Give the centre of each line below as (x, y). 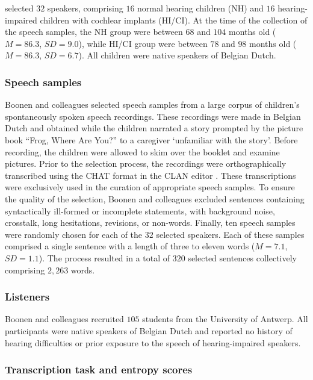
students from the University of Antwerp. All (225, 319)
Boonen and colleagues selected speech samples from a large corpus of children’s (152, 104)
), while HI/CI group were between (143, 43)
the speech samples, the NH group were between (94, 32)
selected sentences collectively (242, 257)
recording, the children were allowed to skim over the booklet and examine (142, 151)
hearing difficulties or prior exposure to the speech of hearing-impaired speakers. (153, 342)
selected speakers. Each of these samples (230, 234)
